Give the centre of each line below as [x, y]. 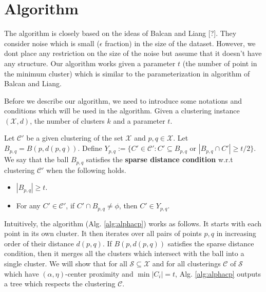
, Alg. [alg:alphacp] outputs [218, 273]
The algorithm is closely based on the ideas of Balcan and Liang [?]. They [120, 33]
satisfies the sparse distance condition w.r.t [159, 159]
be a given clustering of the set [75, 138]
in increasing [236, 233]
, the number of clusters [67, 120]
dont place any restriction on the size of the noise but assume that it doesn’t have [133, 53]
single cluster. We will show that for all [66, 263]
